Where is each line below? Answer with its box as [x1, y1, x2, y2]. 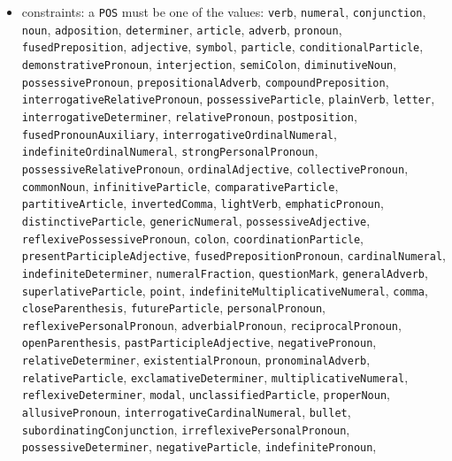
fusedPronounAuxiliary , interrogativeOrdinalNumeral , [21, 124, 337, 142]
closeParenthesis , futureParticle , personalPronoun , [21, 298, 326, 317]
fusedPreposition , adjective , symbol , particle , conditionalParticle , [21, 37, 424, 56]
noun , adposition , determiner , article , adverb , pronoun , [21, 19, 342, 38]
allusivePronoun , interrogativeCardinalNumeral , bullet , [21, 403, 351, 421]
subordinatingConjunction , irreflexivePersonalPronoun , [21, 419, 350, 438]
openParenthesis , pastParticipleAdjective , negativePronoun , [21, 333, 377, 351]
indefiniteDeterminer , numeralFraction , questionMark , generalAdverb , [21, 263, 428, 281]
